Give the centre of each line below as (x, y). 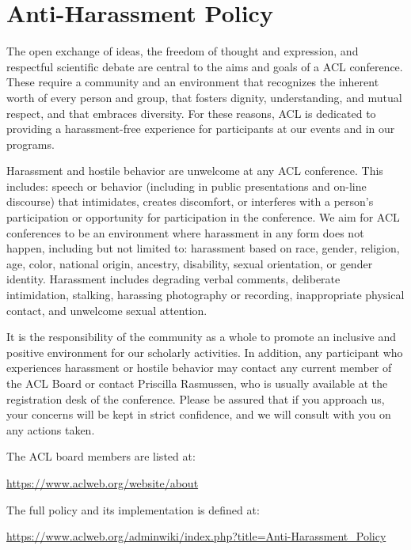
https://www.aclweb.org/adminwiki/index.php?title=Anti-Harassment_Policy (196, 536)
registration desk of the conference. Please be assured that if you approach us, (196, 398)
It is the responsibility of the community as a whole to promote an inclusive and (202, 337)
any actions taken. (51, 429)
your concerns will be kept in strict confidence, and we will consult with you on (199, 414)
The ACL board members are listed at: (101, 456)
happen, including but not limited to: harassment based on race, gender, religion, (203, 248)
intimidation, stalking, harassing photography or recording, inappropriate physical (205, 295)
